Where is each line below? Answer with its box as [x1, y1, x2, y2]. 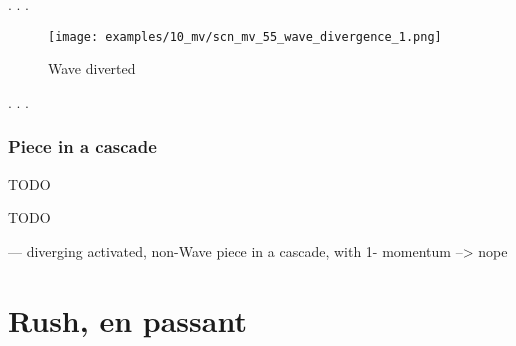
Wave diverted [48, 58, 136, 79]
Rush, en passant [8, 299, 247, 340]
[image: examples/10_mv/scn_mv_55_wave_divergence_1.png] [48, 29, 442, 44]
